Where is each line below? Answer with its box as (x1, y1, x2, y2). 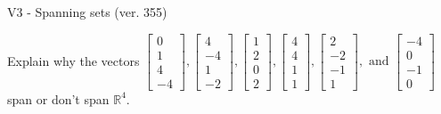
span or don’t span (7, 89, 110, 108)
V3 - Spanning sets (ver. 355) (7, 3, 167, 20)
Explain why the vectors (7, 51, 140, 69)
